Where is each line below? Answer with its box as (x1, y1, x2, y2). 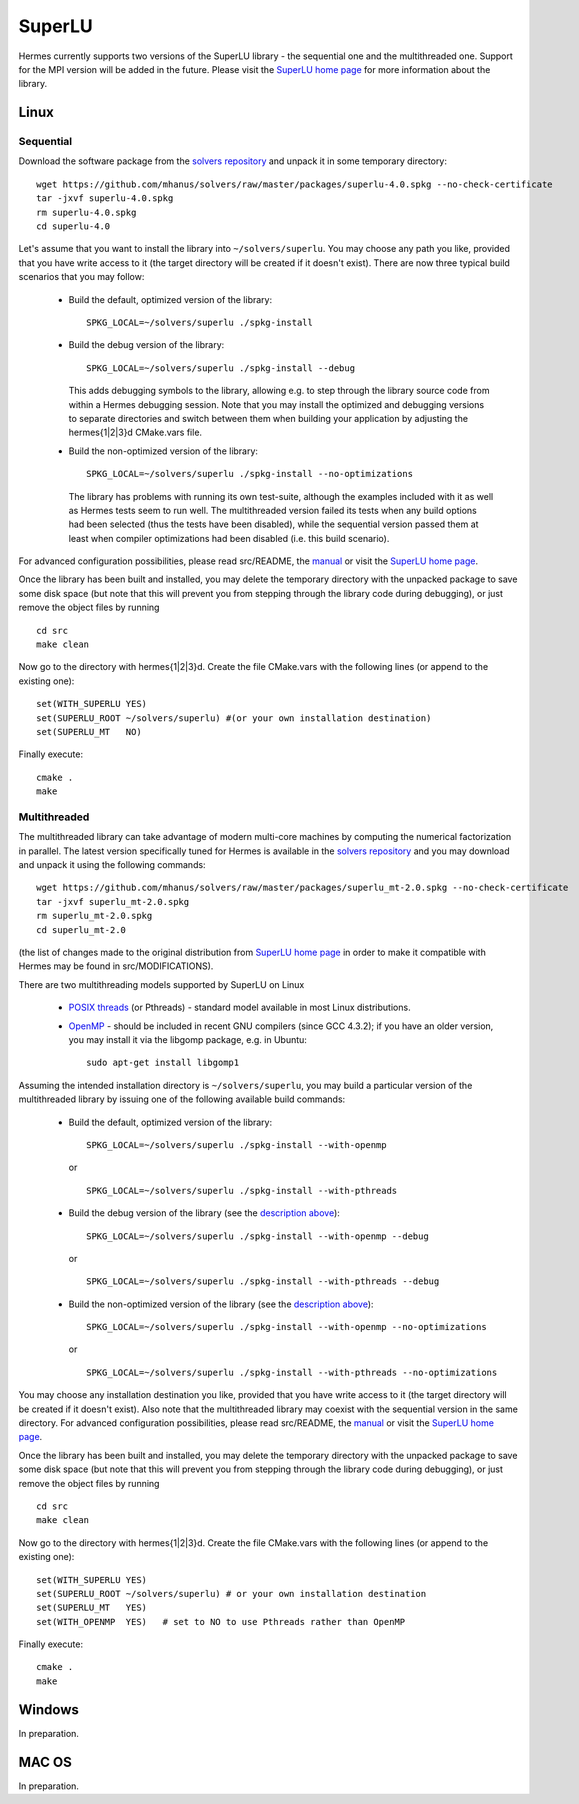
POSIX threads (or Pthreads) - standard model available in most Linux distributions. (68, 1001, 411, 1014)
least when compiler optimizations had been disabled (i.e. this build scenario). (68, 532, 390, 544)
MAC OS (18, 1753, 72, 1770)
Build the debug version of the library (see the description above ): (68, 1207, 340, 1219)
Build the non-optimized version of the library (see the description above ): (68, 1298, 374, 1310)
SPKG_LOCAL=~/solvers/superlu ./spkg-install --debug (86, 362, 355, 374)
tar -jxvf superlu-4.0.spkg (36, 193, 174, 204)
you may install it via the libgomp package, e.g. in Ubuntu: (68, 1033, 307, 1045)
